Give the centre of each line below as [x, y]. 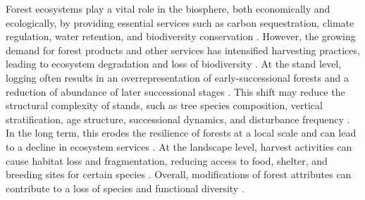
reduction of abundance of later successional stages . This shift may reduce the [175, 91]
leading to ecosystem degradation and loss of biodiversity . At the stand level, [174, 64]
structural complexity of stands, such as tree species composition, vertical [164, 105]
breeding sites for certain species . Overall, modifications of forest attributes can [179, 174]
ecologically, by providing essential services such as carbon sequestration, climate [180, 22]
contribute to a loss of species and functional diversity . [125, 188]
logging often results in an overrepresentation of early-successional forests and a [177, 77]
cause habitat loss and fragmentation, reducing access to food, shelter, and [167, 160]
